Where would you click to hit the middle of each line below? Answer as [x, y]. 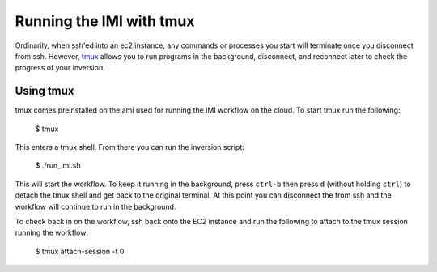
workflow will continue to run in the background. [95, 206]
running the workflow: [52, 233]
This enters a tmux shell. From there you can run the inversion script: [129, 147]
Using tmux [45, 91]
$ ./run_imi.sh [58, 165]
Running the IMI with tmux [105, 21]
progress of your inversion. [60, 68]
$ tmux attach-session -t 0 [80, 251]
